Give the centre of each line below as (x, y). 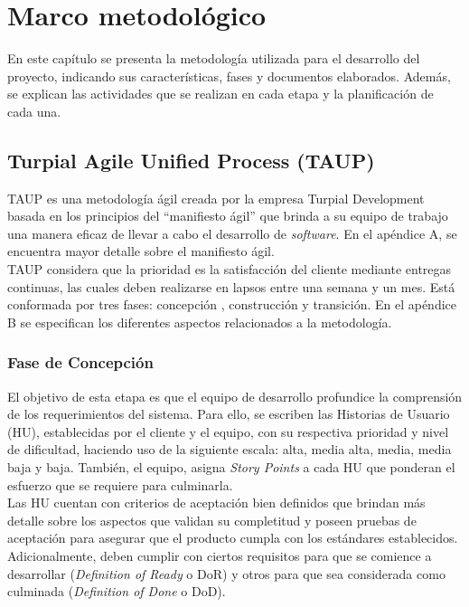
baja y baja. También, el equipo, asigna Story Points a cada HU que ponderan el (231, 467)
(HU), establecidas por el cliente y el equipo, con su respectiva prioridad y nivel (228, 431)
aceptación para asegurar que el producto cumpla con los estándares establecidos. (233, 538)
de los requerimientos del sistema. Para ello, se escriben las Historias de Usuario (229, 414)
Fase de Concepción (80, 362)
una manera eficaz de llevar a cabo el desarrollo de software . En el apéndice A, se (232, 233)
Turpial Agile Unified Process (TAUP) (191, 160)
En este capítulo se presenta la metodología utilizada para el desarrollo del (214, 58)
